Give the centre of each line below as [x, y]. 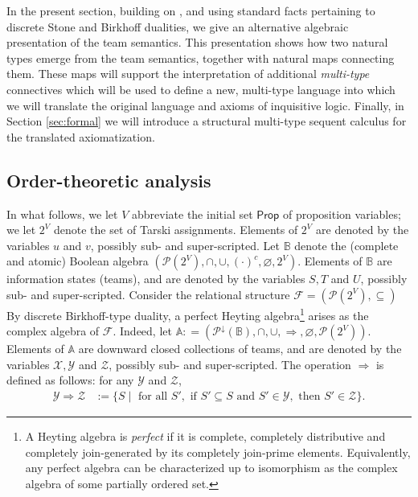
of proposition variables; [342, 214]
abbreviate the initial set [193, 214]
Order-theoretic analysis [109, 180]
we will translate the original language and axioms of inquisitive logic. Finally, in [205, 105]
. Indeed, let [142, 331]
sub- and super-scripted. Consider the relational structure [148, 294]
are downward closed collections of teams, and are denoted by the [240, 349]
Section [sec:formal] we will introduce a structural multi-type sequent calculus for [207, 121]
